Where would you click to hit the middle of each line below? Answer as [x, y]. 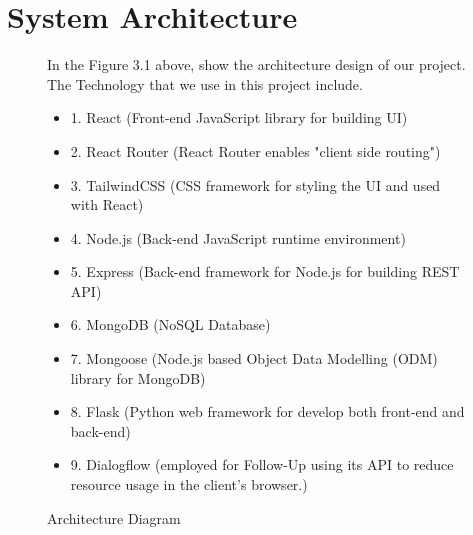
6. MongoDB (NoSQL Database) [170, 324]
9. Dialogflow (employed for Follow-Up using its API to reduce [262, 464]
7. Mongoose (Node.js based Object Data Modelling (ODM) [254, 358]
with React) [107, 204]
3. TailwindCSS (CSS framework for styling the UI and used [255, 184]
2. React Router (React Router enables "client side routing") [255, 150]
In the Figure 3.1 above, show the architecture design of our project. [256, 64]
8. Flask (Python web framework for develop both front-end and [267, 411]
